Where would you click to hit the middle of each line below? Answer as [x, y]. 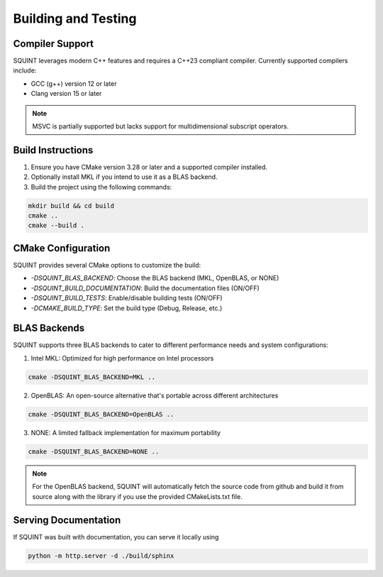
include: [25, 70]
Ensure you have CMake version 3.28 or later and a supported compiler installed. [149, 167]
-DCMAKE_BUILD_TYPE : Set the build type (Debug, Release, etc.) [127, 308]
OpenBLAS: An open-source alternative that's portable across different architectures [155, 395]
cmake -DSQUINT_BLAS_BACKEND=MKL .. [92, 377]
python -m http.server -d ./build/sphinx [101, 556]
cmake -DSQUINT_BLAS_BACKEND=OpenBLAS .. [101, 414]
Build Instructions [53, 150]
